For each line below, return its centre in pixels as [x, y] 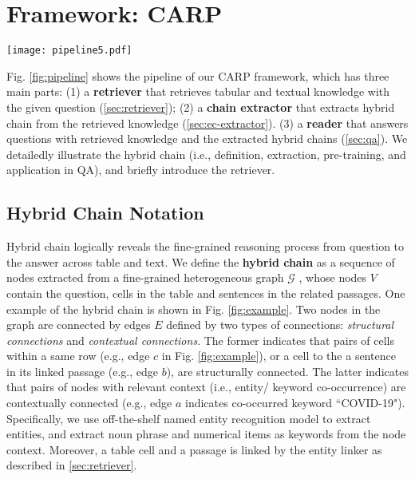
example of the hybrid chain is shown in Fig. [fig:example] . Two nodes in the [194, 309]
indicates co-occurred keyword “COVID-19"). [295, 403]
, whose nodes [333, 277]
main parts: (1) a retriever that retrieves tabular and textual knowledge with [198, 91]
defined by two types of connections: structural [280, 325]
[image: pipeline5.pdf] [69, 51]
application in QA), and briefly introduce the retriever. [141, 170]
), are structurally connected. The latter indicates [287, 371]
